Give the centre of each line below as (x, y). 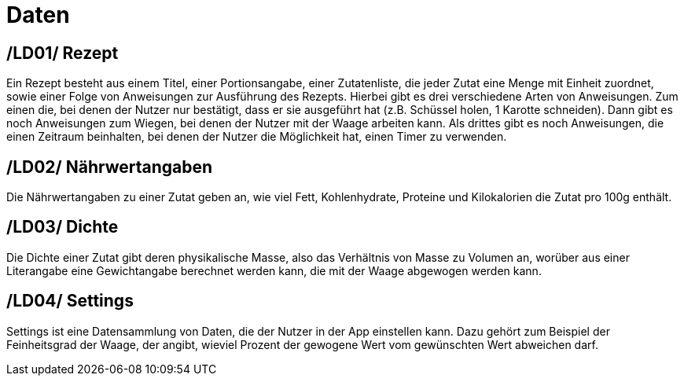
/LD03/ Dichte (63, 227)
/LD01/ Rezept (63, 53)
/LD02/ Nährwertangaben (110, 167)
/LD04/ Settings (70, 301)
